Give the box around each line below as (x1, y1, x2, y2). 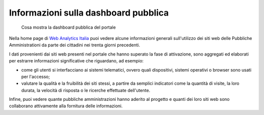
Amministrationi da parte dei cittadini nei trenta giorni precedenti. (9, 42, 140, 48)
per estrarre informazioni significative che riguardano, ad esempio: (9, 58, 144, 64)
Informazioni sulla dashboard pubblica (9, 7, 169, 18)
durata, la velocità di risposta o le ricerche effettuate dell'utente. (21, 87, 151, 93)
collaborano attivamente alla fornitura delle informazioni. (9, 103, 123, 109)
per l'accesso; (21, 74, 50, 79)
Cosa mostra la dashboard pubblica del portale (21, 24, 116, 30)
